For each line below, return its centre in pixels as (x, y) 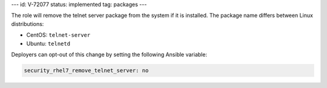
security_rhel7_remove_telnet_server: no (86, 70)
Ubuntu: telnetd (48, 43)
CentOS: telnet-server (58, 35)
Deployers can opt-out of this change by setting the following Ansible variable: (109, 54)
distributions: (28, 24)
